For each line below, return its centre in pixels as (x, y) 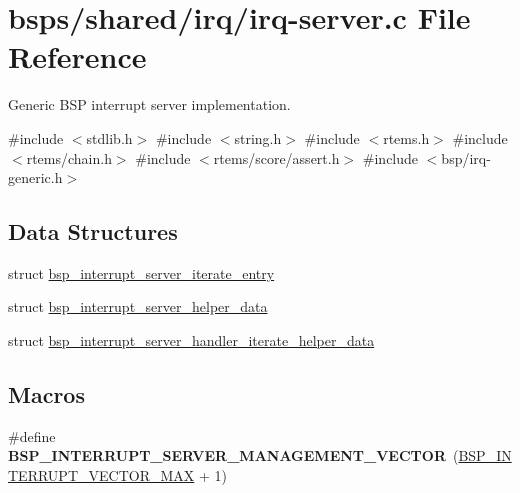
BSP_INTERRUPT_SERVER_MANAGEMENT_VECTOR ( (233, 455)
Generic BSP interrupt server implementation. (149, 104)
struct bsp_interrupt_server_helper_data (138, 306)
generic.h (35, 177)
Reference (77, 56)
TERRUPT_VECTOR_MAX (101, 475)
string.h (258, 137)
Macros (46, 394)
